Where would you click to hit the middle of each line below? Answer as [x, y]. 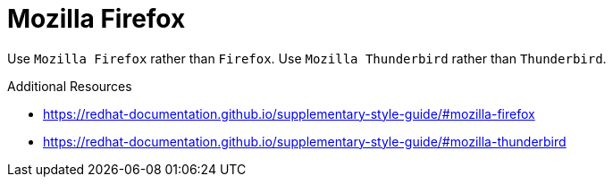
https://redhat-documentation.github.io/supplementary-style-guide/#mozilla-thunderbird [305, 141]
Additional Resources [70, 86]
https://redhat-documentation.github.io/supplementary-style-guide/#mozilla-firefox [289, 113]
